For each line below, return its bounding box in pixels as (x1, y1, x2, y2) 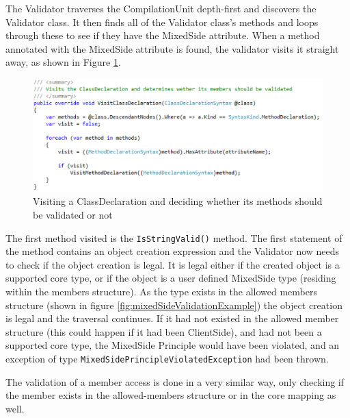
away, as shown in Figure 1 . (5, 55, 121, 69)
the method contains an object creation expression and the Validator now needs (5, 244, 340, 258)
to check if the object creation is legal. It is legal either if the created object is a (5, 257, 340, 271)
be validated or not (33, 207, 113, 221)
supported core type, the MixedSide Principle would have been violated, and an (5, 338, 340, 352)
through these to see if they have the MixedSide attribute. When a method (5, 28, 320, 42)
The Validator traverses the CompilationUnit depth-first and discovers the (5, 1, 317, 15)
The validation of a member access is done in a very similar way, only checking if (5, 374, 345, 389)
